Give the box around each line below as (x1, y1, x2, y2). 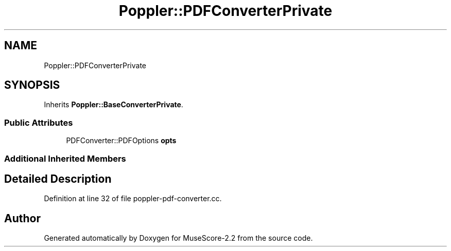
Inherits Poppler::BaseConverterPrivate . (44, 100, 183, 109)
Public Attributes (4, 117, 73, 128)
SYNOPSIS (4, 79, 60, 92)
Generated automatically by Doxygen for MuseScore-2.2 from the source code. (44, 234, 313, 243)
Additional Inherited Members (4, 153, 126, 164)
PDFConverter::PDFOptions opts (66, 136, 177, 145)
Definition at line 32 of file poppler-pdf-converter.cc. (44, 194, 222, 203)
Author (4, 211, 41, 225)
